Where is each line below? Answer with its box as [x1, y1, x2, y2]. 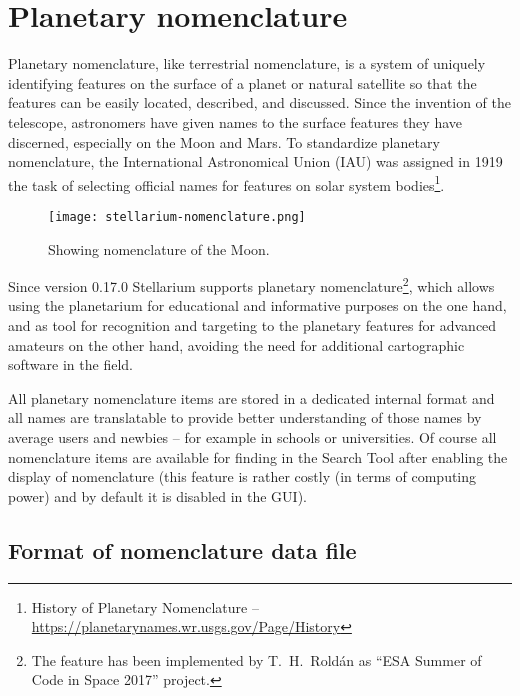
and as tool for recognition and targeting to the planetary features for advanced [8, 315, 497, 336]
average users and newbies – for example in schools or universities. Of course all [8, 427, 497, 447]
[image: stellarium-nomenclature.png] [48, 209, 306, 224]
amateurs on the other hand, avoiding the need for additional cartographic [8, 334, 465, 355]
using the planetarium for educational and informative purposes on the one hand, [8, 295, 507, 316]
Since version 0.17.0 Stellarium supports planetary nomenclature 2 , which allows [8, 273, 495, 296]
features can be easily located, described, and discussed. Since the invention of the [8, 92, 511, 113]
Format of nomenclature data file [8, 534, 357, 565]
